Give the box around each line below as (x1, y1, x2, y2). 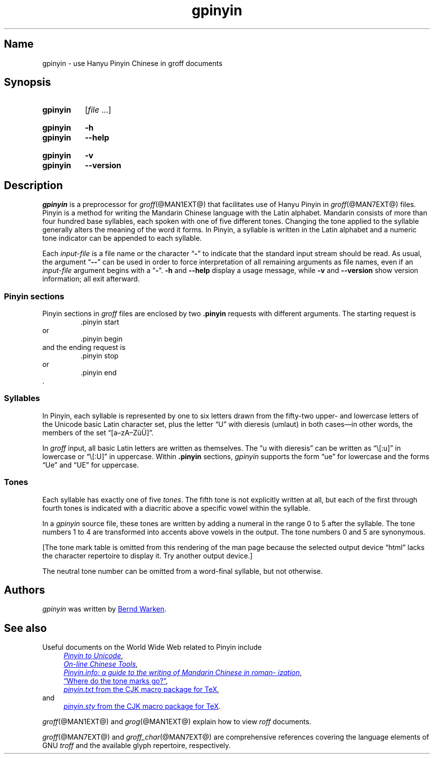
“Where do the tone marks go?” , (63, 677, 168, 686)
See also (4, 621, 47, 634)
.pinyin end (80, 368, 117, 377)
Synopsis (4, 76, 51, 89)
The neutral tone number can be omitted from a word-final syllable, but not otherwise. (42, 566, 323, 575)
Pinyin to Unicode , (63, 651, 123, 660)
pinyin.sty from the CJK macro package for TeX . (63, 702, 221, 711)
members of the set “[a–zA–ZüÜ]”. (42, 428, 154, 437)
